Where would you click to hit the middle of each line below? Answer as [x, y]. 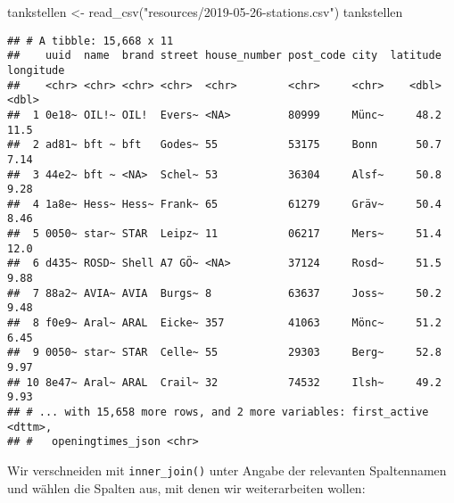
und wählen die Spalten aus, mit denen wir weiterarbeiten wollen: [186, 487]
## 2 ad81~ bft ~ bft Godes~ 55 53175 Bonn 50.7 [224, 145]
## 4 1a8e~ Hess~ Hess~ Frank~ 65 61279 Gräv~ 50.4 [224, 204]
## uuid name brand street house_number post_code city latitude [224, 56]
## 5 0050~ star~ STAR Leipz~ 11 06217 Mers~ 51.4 [224, 234]
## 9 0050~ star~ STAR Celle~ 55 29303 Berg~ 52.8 [224, 353]
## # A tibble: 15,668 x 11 [91, 41]
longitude [36, 70]
